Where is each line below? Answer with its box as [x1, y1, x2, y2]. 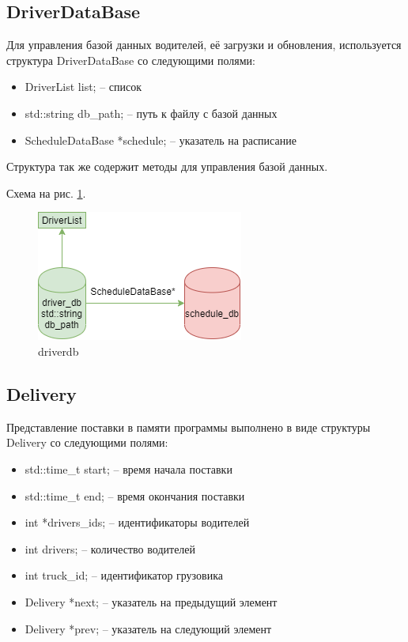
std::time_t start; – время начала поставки [25, 460, 232, 477]
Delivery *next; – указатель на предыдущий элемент [25, 593, 278, 610]
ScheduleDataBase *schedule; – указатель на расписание [25, 131, 297, 148]
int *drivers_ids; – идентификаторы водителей [25, 514, 250, 531]
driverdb [38, 342, 79, 359]
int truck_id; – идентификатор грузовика [25, 567, 223, 583]
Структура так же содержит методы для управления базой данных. [6, 158, 328, 175]
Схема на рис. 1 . [6, 184, 86, 201]
